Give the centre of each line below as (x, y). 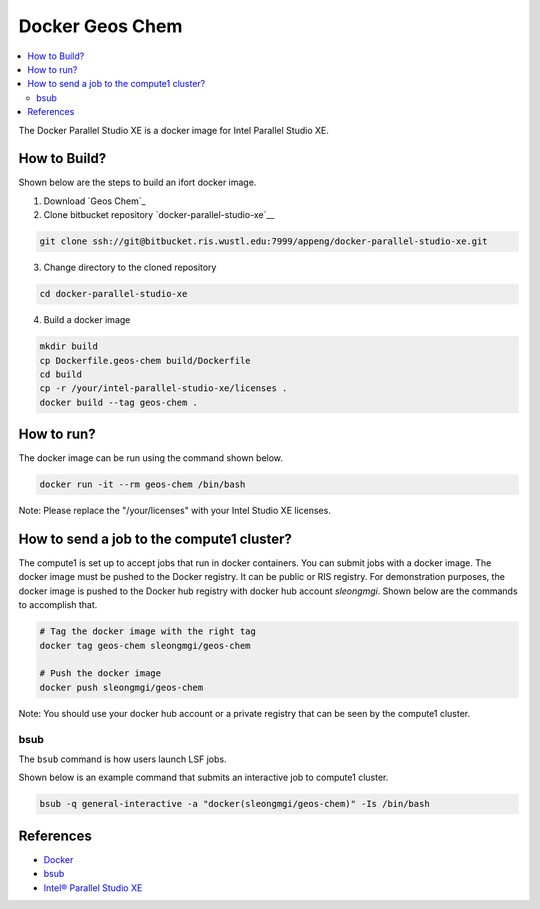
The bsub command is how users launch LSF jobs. (122, 759)
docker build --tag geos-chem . (119, 402)
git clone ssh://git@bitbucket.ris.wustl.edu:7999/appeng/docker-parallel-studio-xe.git (264, 241)
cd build (61, 374)
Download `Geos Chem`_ (94, 201)
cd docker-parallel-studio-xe (113, 294)
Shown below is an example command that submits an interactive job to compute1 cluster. (203, 777)
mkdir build (69, 346)
